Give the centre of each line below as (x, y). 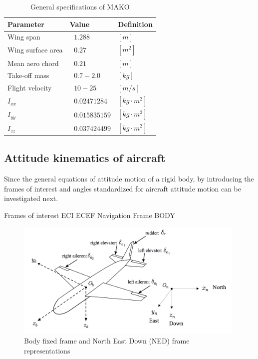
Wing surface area (35, 50)
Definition (135, 24)
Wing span (24, 37)
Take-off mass (28, 75)
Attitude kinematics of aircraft (85, 158)
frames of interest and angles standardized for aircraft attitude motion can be (123, 188)
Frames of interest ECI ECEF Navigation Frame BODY (90, 215)
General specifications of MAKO (80, 6)
